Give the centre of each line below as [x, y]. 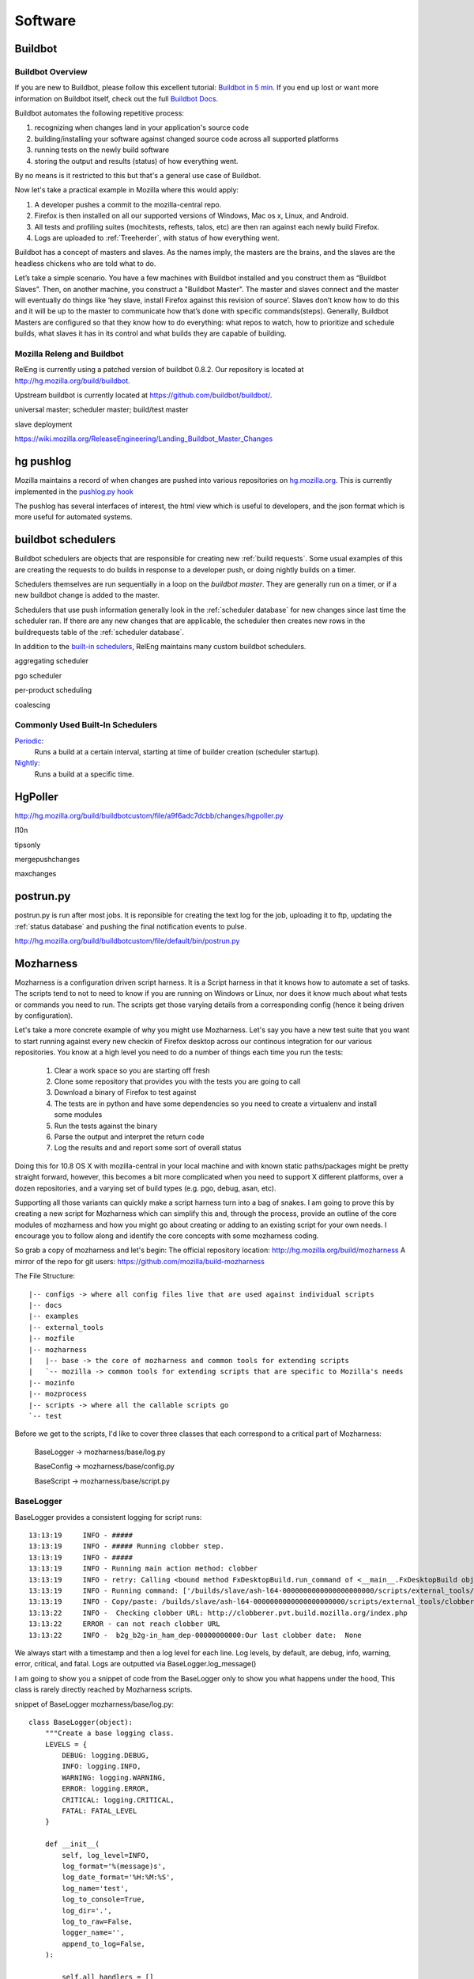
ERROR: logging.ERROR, [106, 1789]
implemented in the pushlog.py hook [74, 492]
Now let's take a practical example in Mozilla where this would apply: [127, 190]
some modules [78, 1115]
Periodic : [29, 741]
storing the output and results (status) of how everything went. [136, 161]
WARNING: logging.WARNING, [114, 1778]
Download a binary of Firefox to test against [125, 1092]
